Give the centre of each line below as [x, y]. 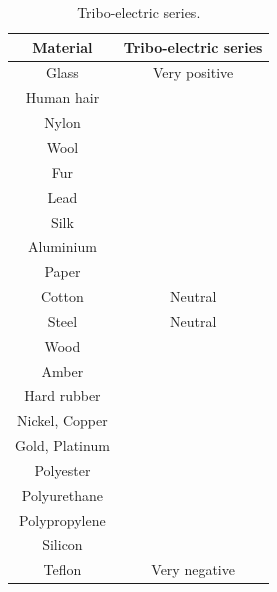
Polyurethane [62, 494]
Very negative [193, 569]
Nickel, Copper [62, 420]
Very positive [193, 72]
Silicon [62, 544]
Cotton [62, 296]
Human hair [62, 97]
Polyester [62, 469]
